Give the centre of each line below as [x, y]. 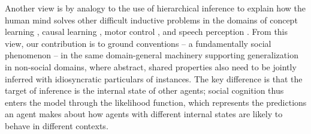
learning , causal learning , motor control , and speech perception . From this [147, 32]
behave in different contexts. [57, 125]
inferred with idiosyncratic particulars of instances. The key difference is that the [154, 78]
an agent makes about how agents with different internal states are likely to [144, 114]
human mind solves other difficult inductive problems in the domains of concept [151, 20]
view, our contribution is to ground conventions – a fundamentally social [138, 43]
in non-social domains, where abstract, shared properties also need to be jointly [151, 66]
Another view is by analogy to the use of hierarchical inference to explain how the [155, 8]
